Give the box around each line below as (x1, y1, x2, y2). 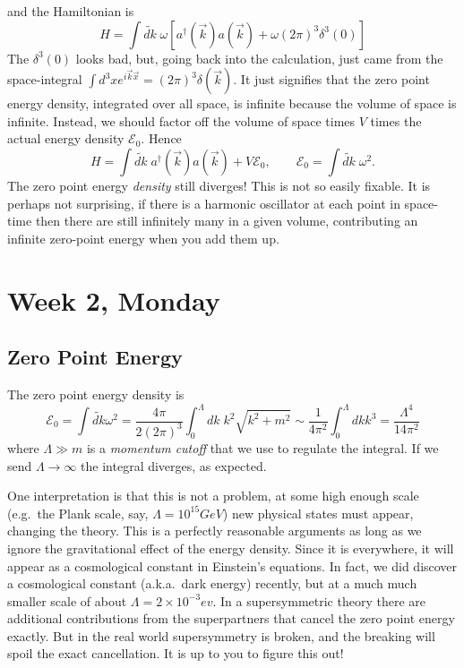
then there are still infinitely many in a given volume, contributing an (35, 211, 418, 230)
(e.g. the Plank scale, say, (7, 503, 149, 522)
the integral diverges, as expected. (81, 456, 267, 475)
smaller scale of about (7, 591, 127, 610)
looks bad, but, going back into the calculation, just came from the (75, 48, 443, 67)
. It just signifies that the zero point (233, 70, 430, 89)
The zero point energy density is (7, 384, 185, 403)
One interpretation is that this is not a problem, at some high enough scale (7, 486, 419, 505)
